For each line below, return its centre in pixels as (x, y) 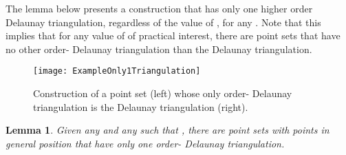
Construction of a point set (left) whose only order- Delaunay (163, 93)
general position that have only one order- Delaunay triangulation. (145, 143)
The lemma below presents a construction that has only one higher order (159, 8)
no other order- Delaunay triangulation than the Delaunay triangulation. (159, 49)
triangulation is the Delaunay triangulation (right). (141, 106)
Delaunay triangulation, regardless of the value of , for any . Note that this (163, 22)
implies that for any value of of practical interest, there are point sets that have (173, 35)
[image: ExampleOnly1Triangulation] (117, 71)
